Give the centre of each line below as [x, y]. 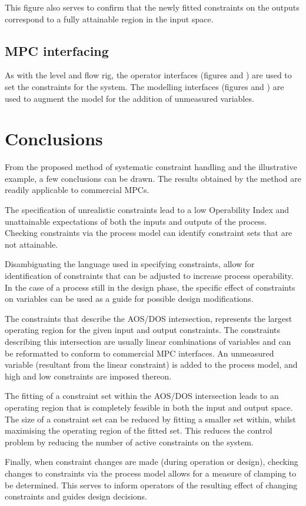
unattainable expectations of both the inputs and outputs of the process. [136, 221]
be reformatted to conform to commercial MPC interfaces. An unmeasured [139, 353]
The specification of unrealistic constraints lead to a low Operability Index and [147, 210]
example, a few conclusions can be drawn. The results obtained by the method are [153, 178]
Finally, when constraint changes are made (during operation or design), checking [152, 462]
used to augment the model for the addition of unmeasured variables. [129, 98]
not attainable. [31, 244]
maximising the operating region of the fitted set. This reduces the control [139, 430]
